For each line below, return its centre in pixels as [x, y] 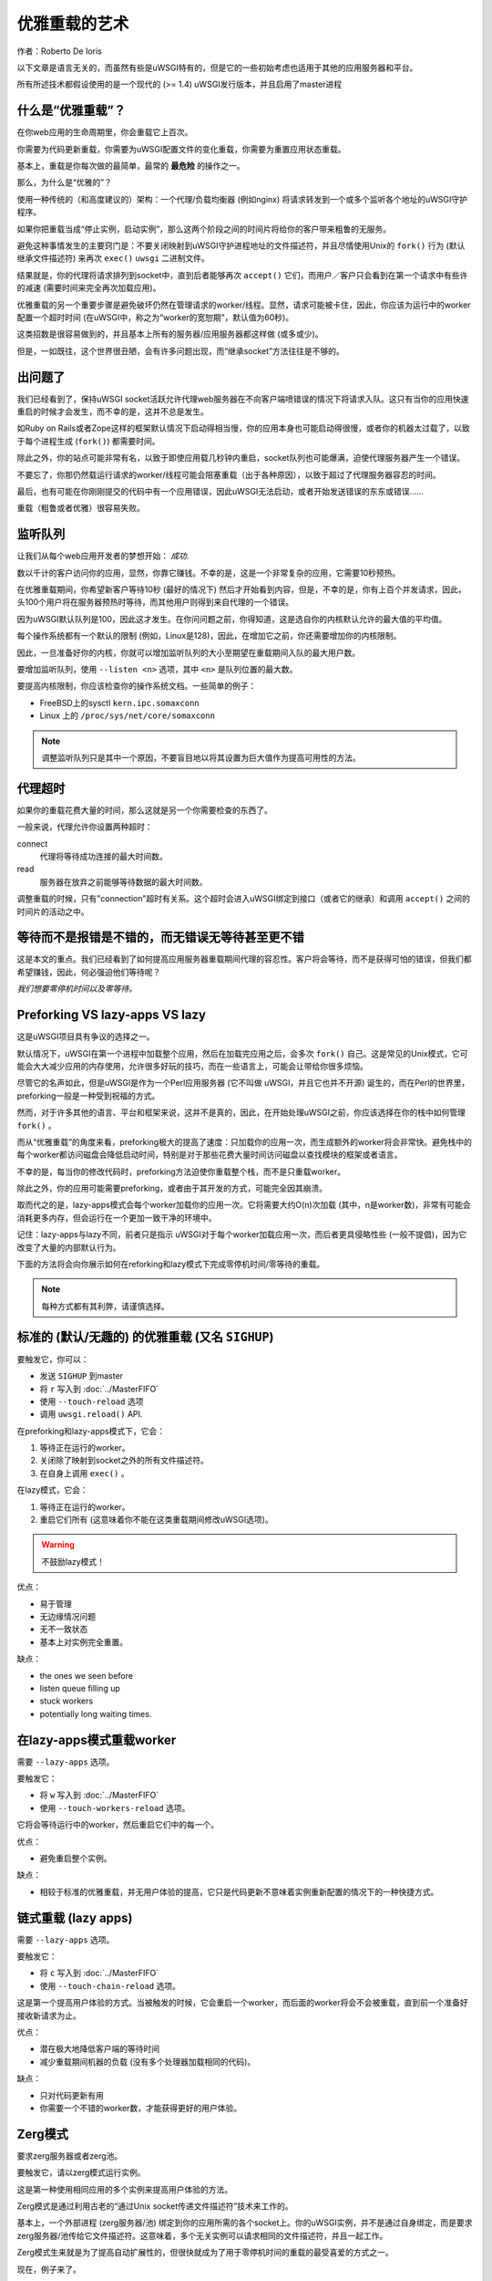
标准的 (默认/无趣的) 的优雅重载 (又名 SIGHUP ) [145, 1337]
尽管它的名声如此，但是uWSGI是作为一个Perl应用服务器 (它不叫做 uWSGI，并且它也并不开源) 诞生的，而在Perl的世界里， [243, 1083]
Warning [58, 1545]
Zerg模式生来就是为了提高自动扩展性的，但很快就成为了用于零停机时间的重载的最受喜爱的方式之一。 [205, 2253]
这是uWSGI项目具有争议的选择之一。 [86, 1036]
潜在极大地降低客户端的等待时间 [99, 2049]
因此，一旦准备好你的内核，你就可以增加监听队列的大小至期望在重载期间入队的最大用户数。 [188, 652]
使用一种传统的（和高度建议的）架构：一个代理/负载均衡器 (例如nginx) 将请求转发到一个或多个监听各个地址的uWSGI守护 [242, 199]
